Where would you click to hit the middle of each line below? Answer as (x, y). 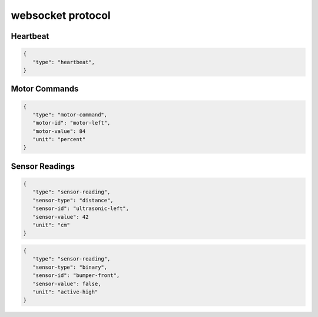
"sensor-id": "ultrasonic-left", (81, 208)
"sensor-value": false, (67, 283)
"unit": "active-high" (65, 292)
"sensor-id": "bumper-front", (76, 276)
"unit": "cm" (52, 225)
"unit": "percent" (59, 139)
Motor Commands (45, 89)
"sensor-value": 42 (61, 217)
